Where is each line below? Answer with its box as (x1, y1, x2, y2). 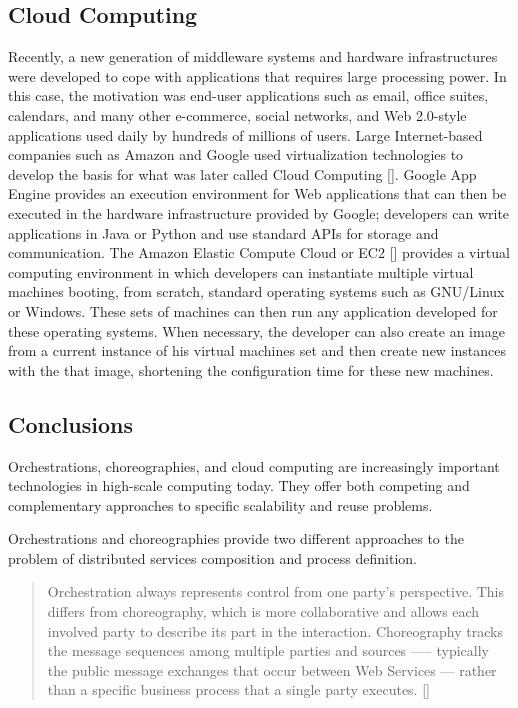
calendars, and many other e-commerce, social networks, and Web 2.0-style (8, 104, 467, 125)
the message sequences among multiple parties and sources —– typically (47, 640, 489, 661)
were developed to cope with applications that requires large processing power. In (8, 65, 507, 86)
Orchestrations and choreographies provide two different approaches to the (8, 528, 464, 549)
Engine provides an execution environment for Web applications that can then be (8, 183, 507, 204)
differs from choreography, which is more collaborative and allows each (47, 601, 480, 622)
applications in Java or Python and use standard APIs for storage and (8, 222, 439, 243)
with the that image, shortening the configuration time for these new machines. (8, 359, 494, 380)
